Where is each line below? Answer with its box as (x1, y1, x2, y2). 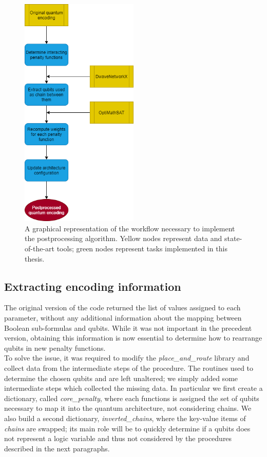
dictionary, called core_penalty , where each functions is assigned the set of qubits (4, 392, 259, 403)
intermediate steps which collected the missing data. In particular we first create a (4, 383, 263, 393)
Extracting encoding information (4, 278, 181, 294)
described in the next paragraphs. (4, 443, 110, 453)
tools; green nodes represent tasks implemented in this (56, 243, 227, 254)
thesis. (25, 253, 45, 264)
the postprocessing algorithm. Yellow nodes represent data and (25, 233, 222, 244)
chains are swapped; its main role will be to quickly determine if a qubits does (4, 423, 251, 433)
